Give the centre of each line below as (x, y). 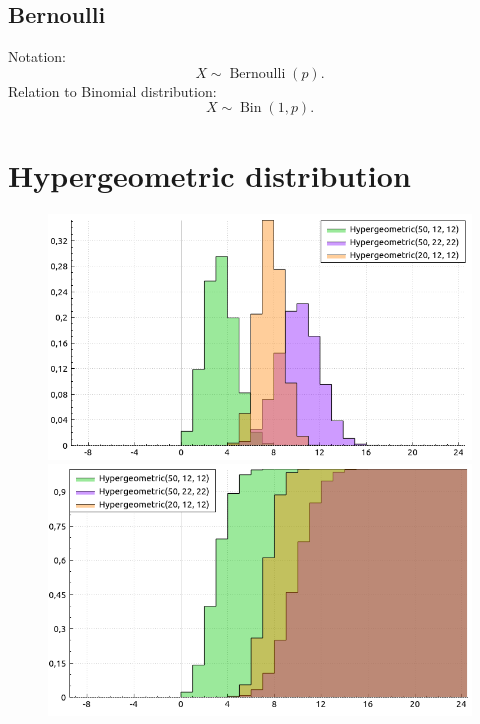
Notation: (37, 56)
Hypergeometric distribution (209, 174)
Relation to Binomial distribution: (112, 90)
